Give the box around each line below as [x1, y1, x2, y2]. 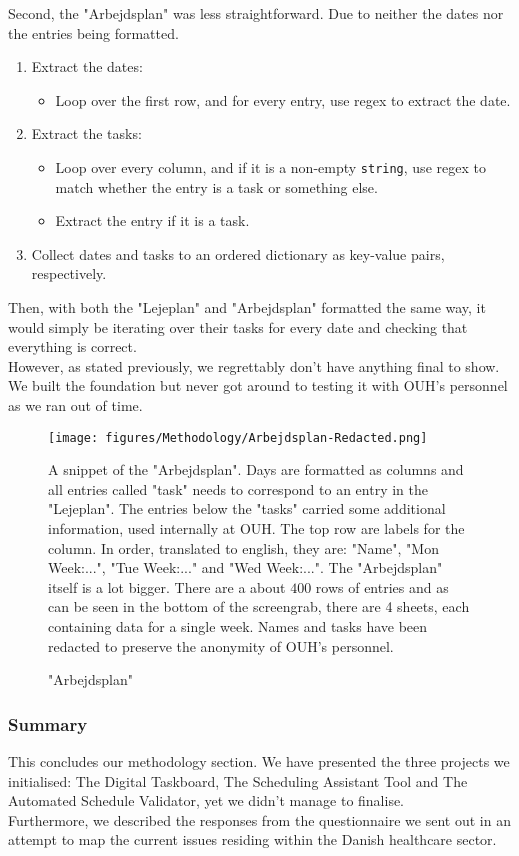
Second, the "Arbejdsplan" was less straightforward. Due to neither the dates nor [8, 3, 504, 23]
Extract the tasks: [31, 123, 142, 144]
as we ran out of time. [8, 394, 143, 415]
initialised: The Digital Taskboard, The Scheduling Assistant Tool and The [8, 770, 468, 791]
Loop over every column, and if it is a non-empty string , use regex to [55, 156, 486, 177]
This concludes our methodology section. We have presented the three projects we [8, 750, 510, 771]
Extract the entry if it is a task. [55, 210, 250, 231]
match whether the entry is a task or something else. [55, 176, 378, 197]
